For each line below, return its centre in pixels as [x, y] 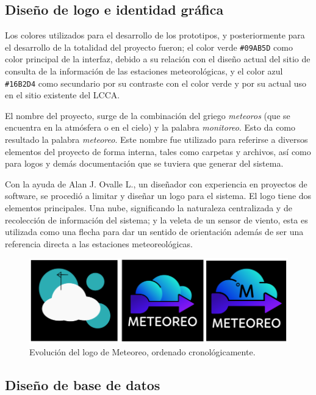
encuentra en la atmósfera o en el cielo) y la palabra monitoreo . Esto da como [150, 127]
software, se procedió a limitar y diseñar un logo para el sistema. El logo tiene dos [158, 196]
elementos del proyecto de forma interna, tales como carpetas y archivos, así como [158, 151]
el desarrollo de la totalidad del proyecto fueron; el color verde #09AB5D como [149, 47]
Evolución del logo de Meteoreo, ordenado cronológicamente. [142, 352]
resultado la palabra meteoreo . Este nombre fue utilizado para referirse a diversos [156, 140]
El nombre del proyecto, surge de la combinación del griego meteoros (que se [148, 115]
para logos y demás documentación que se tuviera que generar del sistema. [144, 163]
